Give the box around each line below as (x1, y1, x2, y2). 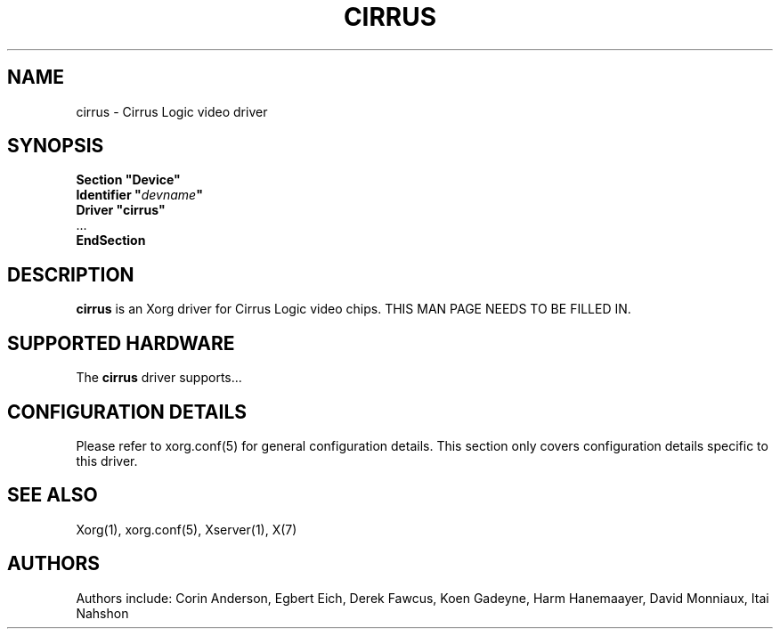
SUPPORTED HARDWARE (7, 331, 235, 355)
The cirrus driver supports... (76, 370, 242, 386)
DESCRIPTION (7, 263, 134, 286)
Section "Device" (76, 172, 181, 188)
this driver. (76, 453, 138, 469)
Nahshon (76, 605, 129, 621)
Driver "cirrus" (76, 202, 166, 218)
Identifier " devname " (76, 187, 203, 203)
